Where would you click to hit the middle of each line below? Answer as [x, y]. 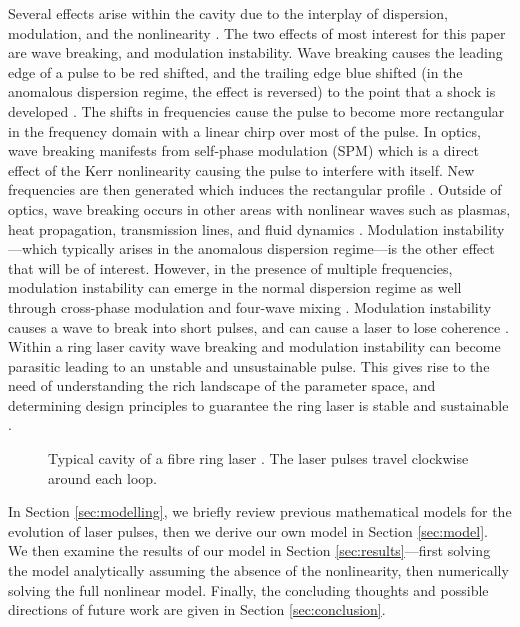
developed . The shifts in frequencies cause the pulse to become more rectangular [256, 110]
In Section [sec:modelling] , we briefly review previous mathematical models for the [260, 511]
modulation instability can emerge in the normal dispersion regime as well [235, 287]
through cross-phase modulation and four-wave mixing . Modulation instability [250, 306]
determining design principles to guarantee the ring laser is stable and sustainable [258, 404]
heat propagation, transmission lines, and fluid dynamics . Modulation [223, 228]
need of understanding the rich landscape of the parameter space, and [222, 385]
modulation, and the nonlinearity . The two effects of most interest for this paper [257, 32]
